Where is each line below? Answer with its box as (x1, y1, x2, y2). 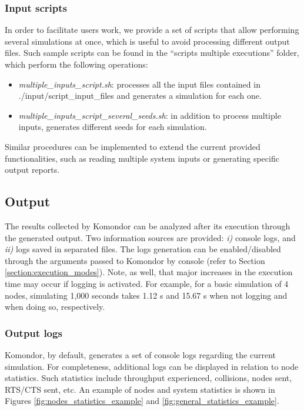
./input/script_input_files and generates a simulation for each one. (18, 89, 262, 102)
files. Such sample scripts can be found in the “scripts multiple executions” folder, (5, 46, 299, 59)
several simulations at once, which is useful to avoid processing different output (5, 35, 290, 47)
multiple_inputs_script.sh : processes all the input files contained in (18, 78, 260, 90)
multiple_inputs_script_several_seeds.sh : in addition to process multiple (18, 109, 281, 121)
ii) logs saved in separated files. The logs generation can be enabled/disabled (5, 243, 281, 255)
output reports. (5, 163, 60, 176)
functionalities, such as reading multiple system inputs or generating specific (5, 152, 279, 164)
